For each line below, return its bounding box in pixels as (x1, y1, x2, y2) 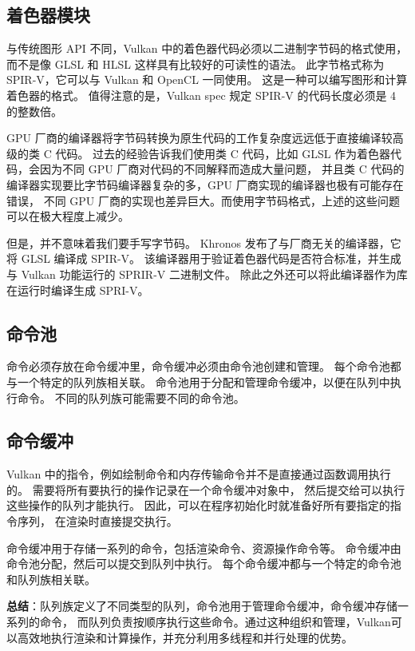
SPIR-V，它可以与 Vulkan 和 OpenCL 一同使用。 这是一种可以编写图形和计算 (6, 71, 408, 88)
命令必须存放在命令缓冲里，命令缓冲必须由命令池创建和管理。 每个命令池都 (6, 358, 401, 375)
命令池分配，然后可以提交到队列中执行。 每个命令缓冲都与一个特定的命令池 (6, 555, 401, 572)
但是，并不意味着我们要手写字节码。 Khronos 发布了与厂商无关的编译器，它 (6, 234, 401, 251)
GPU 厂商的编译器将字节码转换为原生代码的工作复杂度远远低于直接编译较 (6, 129, 393, 146)
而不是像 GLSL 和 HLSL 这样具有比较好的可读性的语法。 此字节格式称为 (6, 55, 385, 72)
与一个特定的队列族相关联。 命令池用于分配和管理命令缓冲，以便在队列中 (6, 373, 390, 390)
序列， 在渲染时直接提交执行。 (17, 513, 178, 530)
